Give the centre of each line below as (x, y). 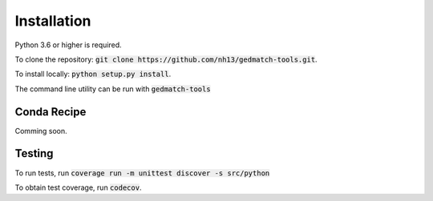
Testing (34, 153)
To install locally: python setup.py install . (93, 74)
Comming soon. (41, 131)
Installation (53, 21)
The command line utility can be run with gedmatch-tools (113, 89)
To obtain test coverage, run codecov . (78, 187)
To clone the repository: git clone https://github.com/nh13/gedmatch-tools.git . (166, 59)
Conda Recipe (51, 112)
